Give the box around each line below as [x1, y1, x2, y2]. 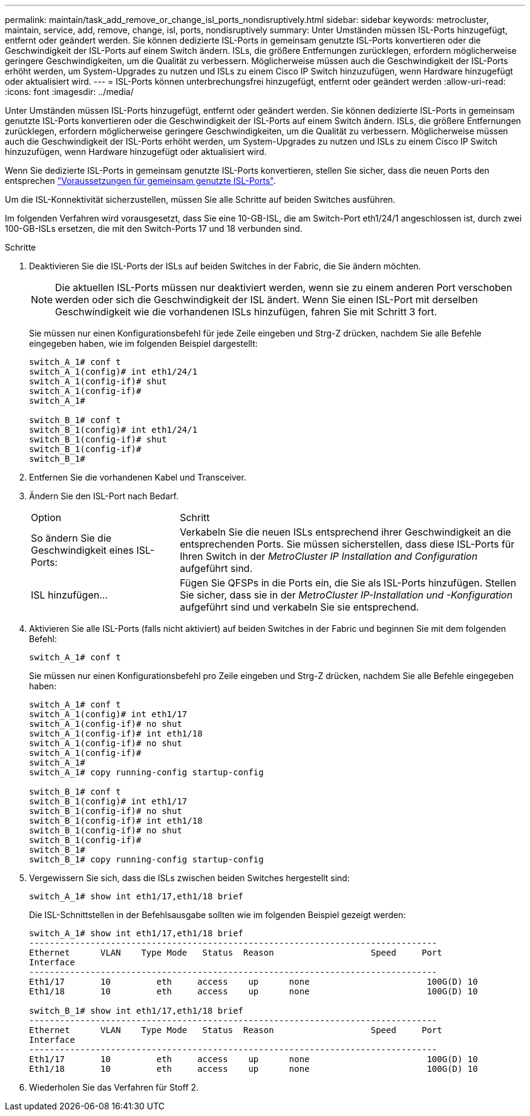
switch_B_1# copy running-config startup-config [29, 855, 264, 864]
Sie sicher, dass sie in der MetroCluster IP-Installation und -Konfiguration [180, 589, 513, 601]
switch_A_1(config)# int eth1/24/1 [29, 367, 198, 376]
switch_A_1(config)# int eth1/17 [29, 709, 188, 719]
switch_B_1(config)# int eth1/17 [29, 796, 188, 806]
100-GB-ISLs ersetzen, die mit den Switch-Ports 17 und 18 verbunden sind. [5, 223, 303, 234]
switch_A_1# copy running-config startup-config [29, 767, 264, 777]
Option [31, 511, 62, 524]
